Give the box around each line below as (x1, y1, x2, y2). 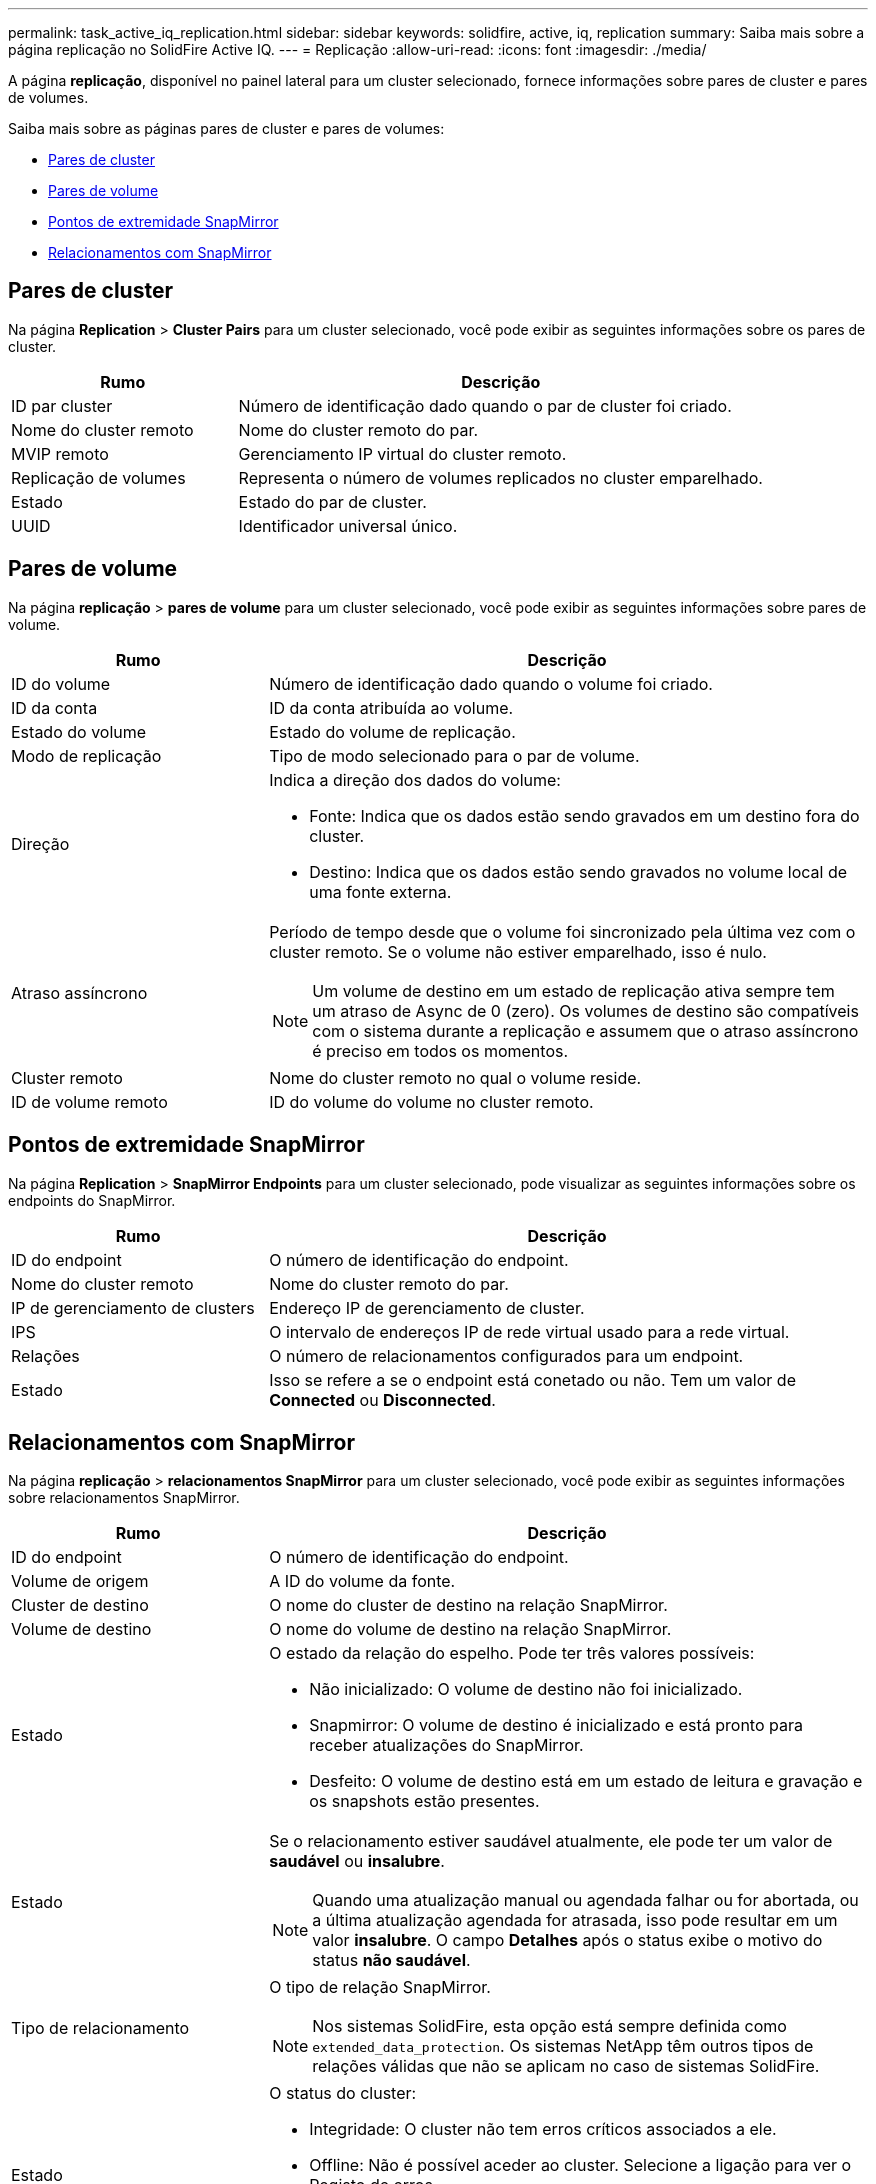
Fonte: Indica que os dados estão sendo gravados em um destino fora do (309, 805, 860, 826)
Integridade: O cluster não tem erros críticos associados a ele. (309, 2119, 777, 2140)
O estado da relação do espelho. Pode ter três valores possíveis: (269, 1643, 755, 1664)
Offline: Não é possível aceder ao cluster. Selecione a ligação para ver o (309, 2155, 852, 2176)
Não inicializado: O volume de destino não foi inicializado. (309, 1679, 743, 1700)
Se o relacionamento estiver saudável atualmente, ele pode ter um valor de (269, 1831, 833, 1852)
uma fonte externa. (309, 881, 452, 902)
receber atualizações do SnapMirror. (309, 1735, 584, 1756)
